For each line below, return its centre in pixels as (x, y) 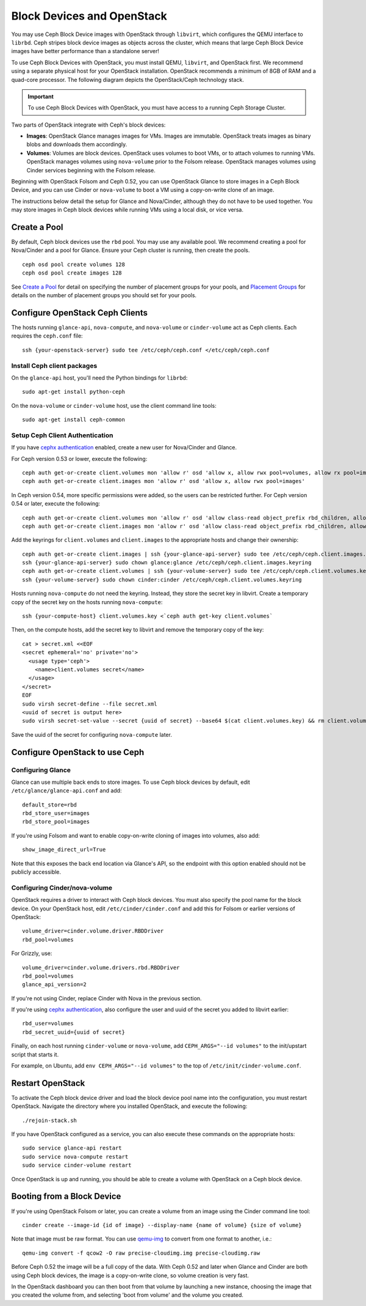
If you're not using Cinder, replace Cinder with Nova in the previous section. (106, 998)
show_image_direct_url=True (64, 850)
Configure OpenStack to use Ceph (78, 752)
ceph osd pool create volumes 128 (74, 264)
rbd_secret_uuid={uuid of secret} (74, 1032)
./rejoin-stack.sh (50, 1120)
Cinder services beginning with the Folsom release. (91, 170)
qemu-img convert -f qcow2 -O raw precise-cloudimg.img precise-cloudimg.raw (141, 1253)
